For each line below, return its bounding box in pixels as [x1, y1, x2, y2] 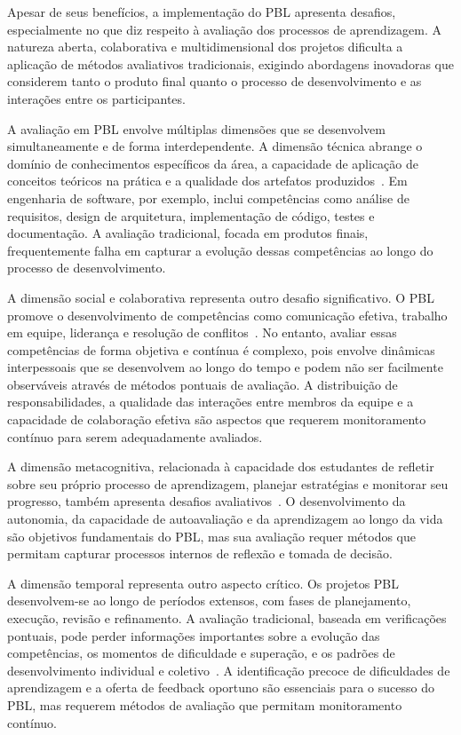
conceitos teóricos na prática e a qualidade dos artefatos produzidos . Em [7, 171, 408, 190]
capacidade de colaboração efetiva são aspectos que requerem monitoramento [7, 410, 426, 429]
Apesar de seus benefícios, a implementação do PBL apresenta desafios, [7, 3, 396, 20]
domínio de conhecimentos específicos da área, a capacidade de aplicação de [7, 154, 418, 172]
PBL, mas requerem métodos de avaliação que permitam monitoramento [7, 695, 402, 714]
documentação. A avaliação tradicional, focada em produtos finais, [7, 224, 369, 242]
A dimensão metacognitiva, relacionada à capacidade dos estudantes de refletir [7, 457, 434, 476]
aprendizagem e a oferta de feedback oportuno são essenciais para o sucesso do [7, 678, 434, 697]
